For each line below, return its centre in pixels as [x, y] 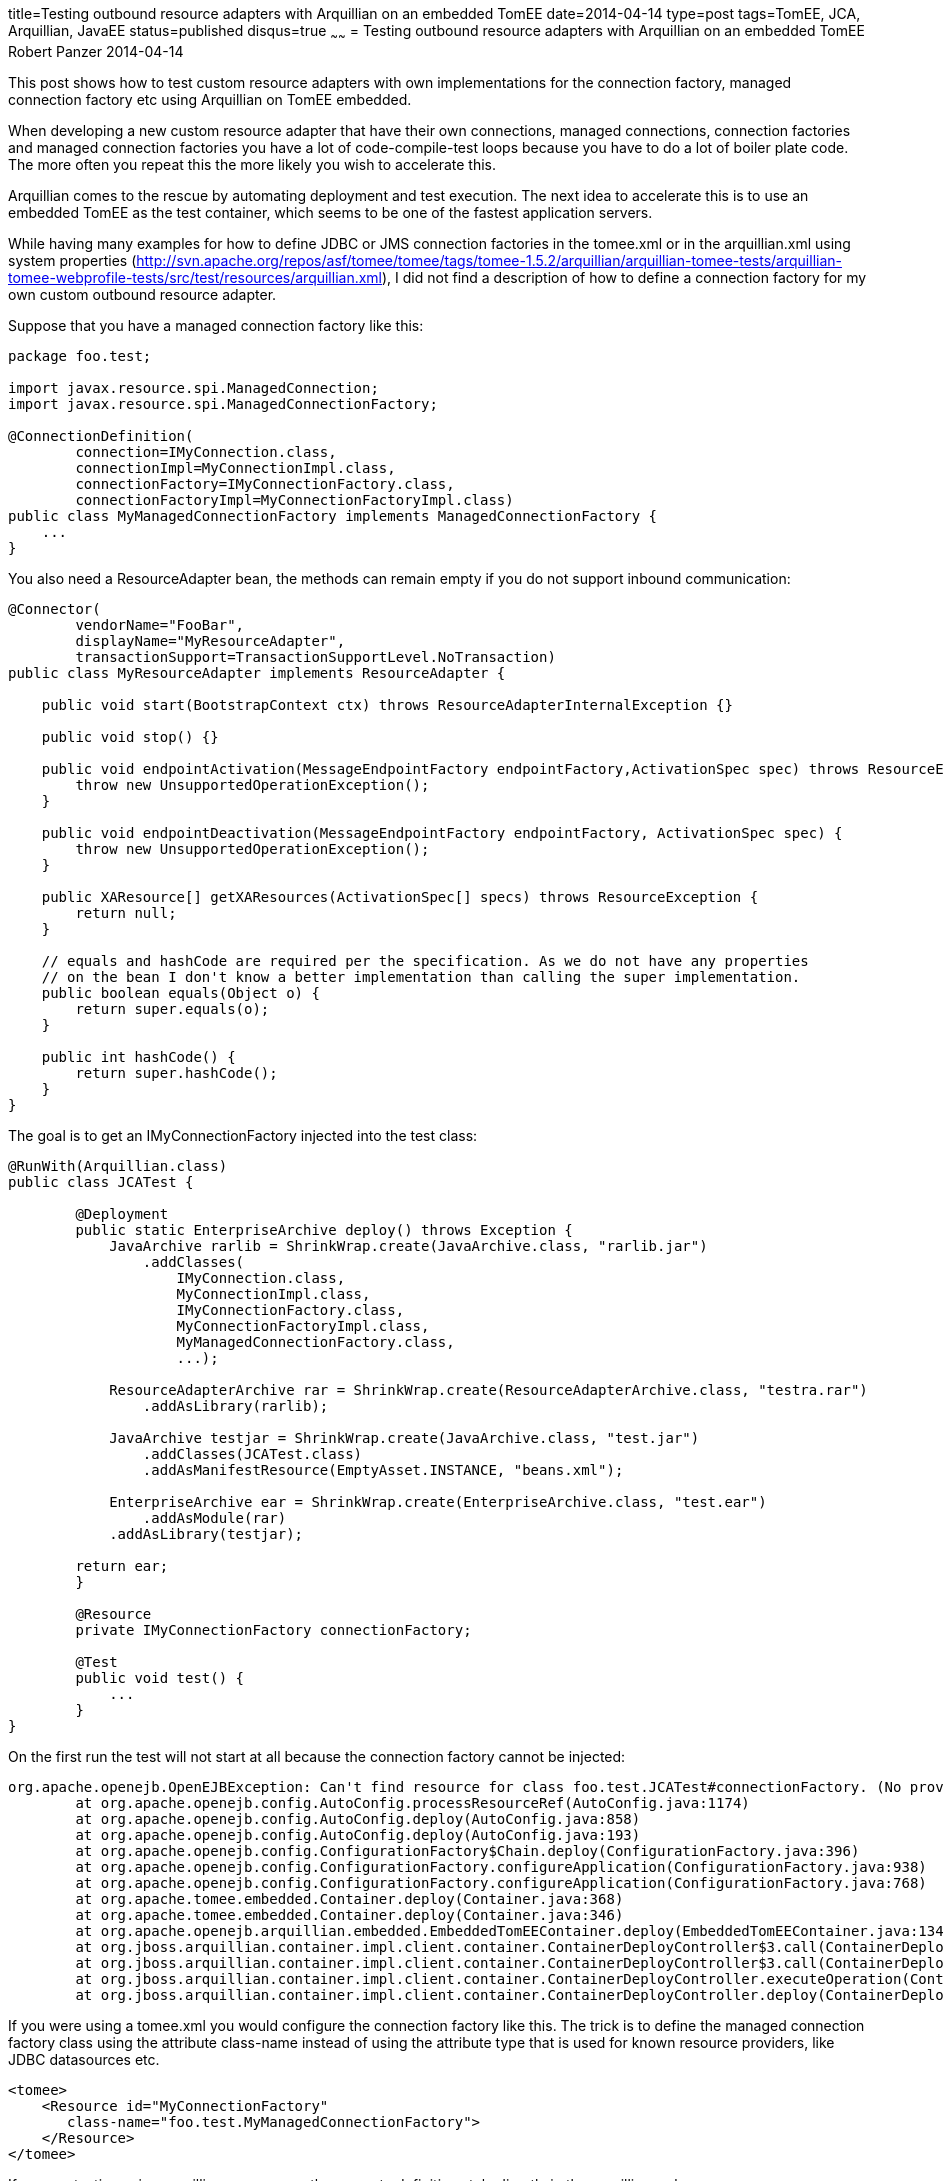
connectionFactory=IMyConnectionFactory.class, [265, 483]
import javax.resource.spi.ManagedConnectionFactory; [223, 403]
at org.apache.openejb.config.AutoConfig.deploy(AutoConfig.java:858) [358, 1818]
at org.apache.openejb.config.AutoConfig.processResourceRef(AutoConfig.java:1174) [412, 1802]
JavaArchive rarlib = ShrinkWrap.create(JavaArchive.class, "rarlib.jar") [408, 1245]
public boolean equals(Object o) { [180, 992]
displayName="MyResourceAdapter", [210, 640]
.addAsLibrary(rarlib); [235, 1405]
